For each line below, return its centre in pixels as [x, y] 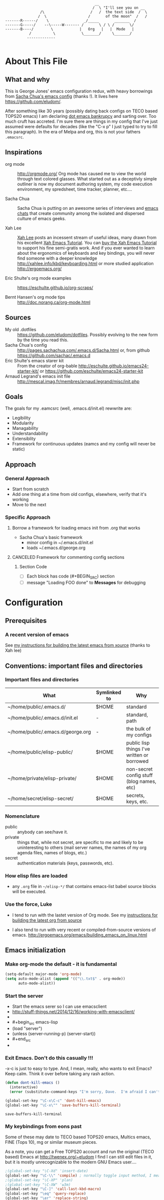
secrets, [135, 795]
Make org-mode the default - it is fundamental [61, 964]
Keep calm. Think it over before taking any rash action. [60, 1074]
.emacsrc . [15, 137]
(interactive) [24, 1088]
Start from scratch [31, 489]
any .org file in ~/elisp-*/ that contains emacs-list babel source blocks [84, 887]
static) [19, 449]
